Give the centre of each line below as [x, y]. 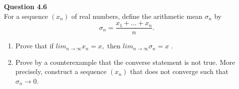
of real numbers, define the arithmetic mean [137, 16]
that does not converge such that [179, 71]
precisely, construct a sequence [61, 71]
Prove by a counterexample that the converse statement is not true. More [125, 62]
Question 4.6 [26, 6]
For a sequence [26, 16]
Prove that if [34, 46]
